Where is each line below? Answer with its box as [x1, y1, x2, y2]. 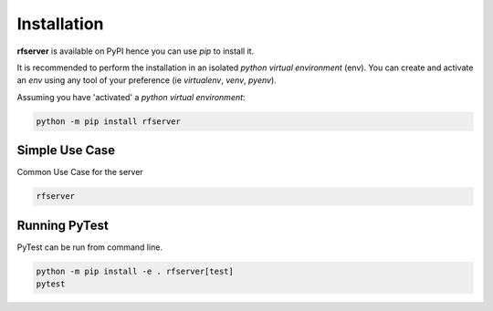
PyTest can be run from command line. [16, 242, 163, 253]
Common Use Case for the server [16, 167, 143, 178]
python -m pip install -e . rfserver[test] [36, 265, 235, 276]
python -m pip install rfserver [36, 116, 182, 127]
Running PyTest [16, 217, 109, 233]
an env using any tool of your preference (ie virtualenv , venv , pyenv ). [16, 75, 278, 86]
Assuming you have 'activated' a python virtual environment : [16, 91, 246, 102]
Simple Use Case [16, 142, 116, 159]
